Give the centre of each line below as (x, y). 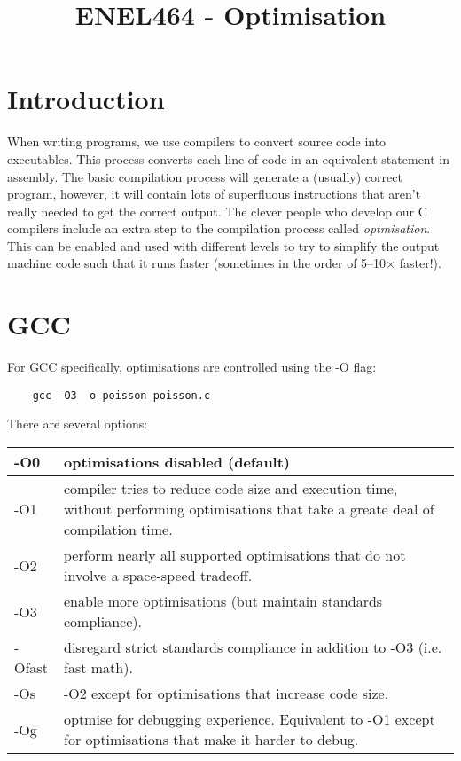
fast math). (98, 668)
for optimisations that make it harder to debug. (211, 740)
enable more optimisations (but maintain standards (223, 601)
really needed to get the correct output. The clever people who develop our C (217, 211)
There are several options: (78, 424)
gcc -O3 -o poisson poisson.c (121, 395)
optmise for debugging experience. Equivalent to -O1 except (249, 719)
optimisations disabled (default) (177, 462)
